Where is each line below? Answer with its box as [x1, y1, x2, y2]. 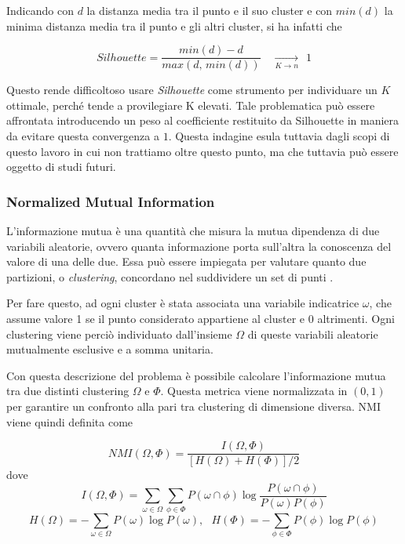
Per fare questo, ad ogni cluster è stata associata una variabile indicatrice [6, 295, 359, 311]
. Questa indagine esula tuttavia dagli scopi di [168, 128, 390, 144]
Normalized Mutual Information [6, 191, 215, 211]
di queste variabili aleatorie [247, 325, 378, 342]
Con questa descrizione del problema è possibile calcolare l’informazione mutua [6, 367, 386, 383]
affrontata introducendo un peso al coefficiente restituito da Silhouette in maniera [6, 112, 400, 129]
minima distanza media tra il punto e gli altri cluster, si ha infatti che [6, 17, 342, 34]
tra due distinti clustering [6, 383, 130, 399]
